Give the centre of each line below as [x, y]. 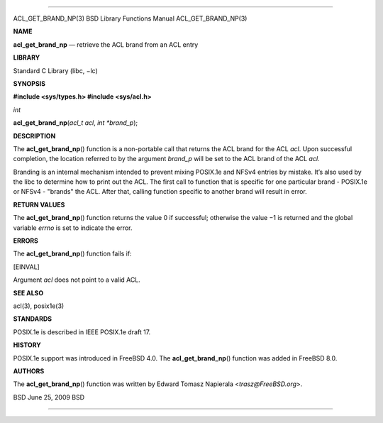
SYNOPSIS [29, 83]
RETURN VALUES [39, 204]
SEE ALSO [28, 293]
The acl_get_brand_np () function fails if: [72, 254]
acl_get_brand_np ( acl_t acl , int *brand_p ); [76, 123]
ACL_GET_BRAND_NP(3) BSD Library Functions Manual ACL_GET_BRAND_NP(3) [130, 18]
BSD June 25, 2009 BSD [49, 397]
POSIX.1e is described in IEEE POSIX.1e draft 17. [82, 332]
